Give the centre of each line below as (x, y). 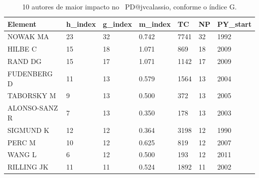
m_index (155, 24)
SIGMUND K (28, 130)
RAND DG (25, 61)
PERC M (22, 142)
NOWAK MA (28, 36)
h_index (81, 24)
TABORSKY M (32, 95)
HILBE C (22, 49)
